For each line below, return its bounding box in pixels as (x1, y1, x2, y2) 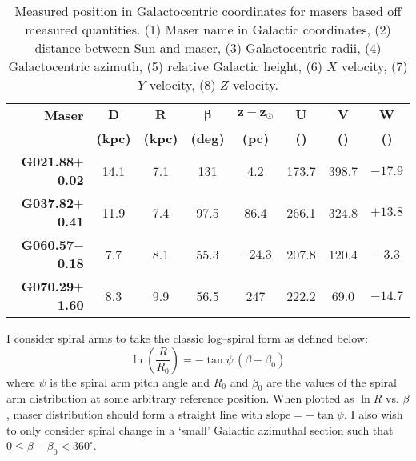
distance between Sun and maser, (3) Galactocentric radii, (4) (34, 38, 382, 57)
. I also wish (343, 405, 403, 422)
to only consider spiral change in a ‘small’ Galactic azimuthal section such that (6, 421, 394, 438)
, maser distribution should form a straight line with (6, 405, 263, 422)
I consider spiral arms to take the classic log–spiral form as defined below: (6, 330, 368, 346)
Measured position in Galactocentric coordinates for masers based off (14, 2, 402, 20)
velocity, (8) (149, 75, 216, 94)
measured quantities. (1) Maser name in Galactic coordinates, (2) (25, 20, 391, 38)
